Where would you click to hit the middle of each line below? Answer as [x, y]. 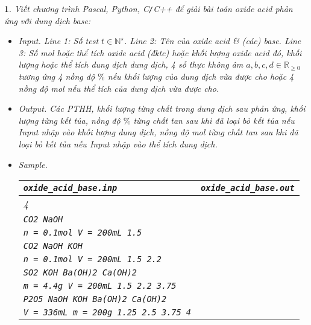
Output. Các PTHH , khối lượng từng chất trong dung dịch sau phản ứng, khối [162, 108]
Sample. [33, 164]
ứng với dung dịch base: [48, 20]
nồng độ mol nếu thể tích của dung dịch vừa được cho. [119, 88]
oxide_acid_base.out [248, 188]
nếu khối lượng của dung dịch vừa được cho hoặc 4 [201, 76]
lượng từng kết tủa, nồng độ [69, 120]
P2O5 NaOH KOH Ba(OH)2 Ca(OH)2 [95, 299]
